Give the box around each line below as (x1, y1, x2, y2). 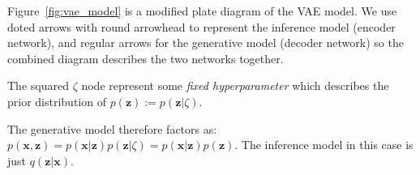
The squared (7, 77, 69, 94)
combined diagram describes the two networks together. (7, 49, 284, 66)
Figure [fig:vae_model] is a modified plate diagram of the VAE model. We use (7, 2, 397, 19)
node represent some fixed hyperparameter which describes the (81, 77, 389, 94)
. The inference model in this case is (234, 136, 414, 153)
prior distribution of (7, 92, 106, 109)
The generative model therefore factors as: (7, 120, 217, 137)
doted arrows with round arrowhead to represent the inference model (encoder (7, 18, 396, 35)
